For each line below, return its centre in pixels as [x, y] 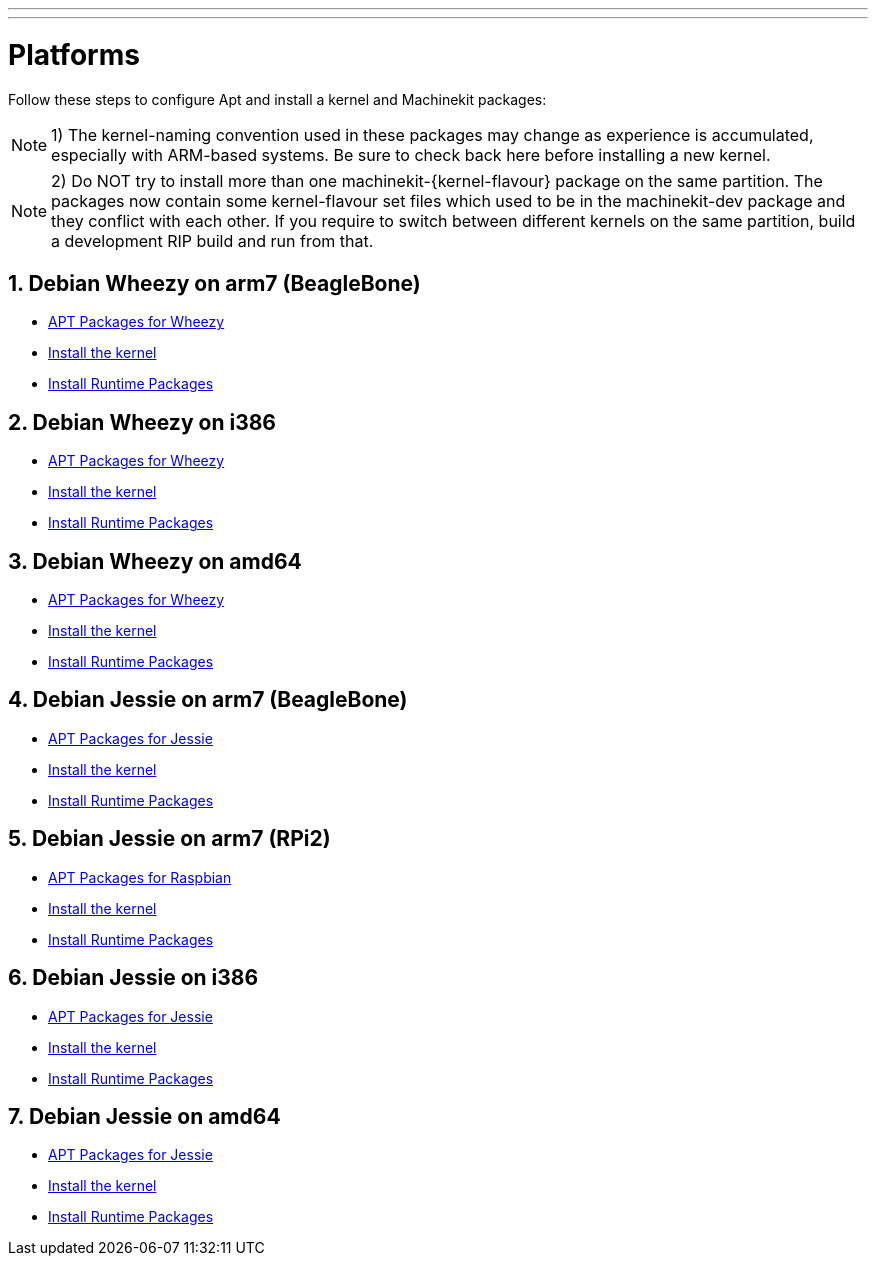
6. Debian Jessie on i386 [133, 978]
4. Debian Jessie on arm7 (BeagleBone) [208, 700]
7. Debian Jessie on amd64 [144, 1116]
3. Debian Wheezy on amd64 [155, 561]
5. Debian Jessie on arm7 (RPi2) [169, 839]
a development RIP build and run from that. [212, 240]
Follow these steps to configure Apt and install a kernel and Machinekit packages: [277, 99]
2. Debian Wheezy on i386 [142, 422]
